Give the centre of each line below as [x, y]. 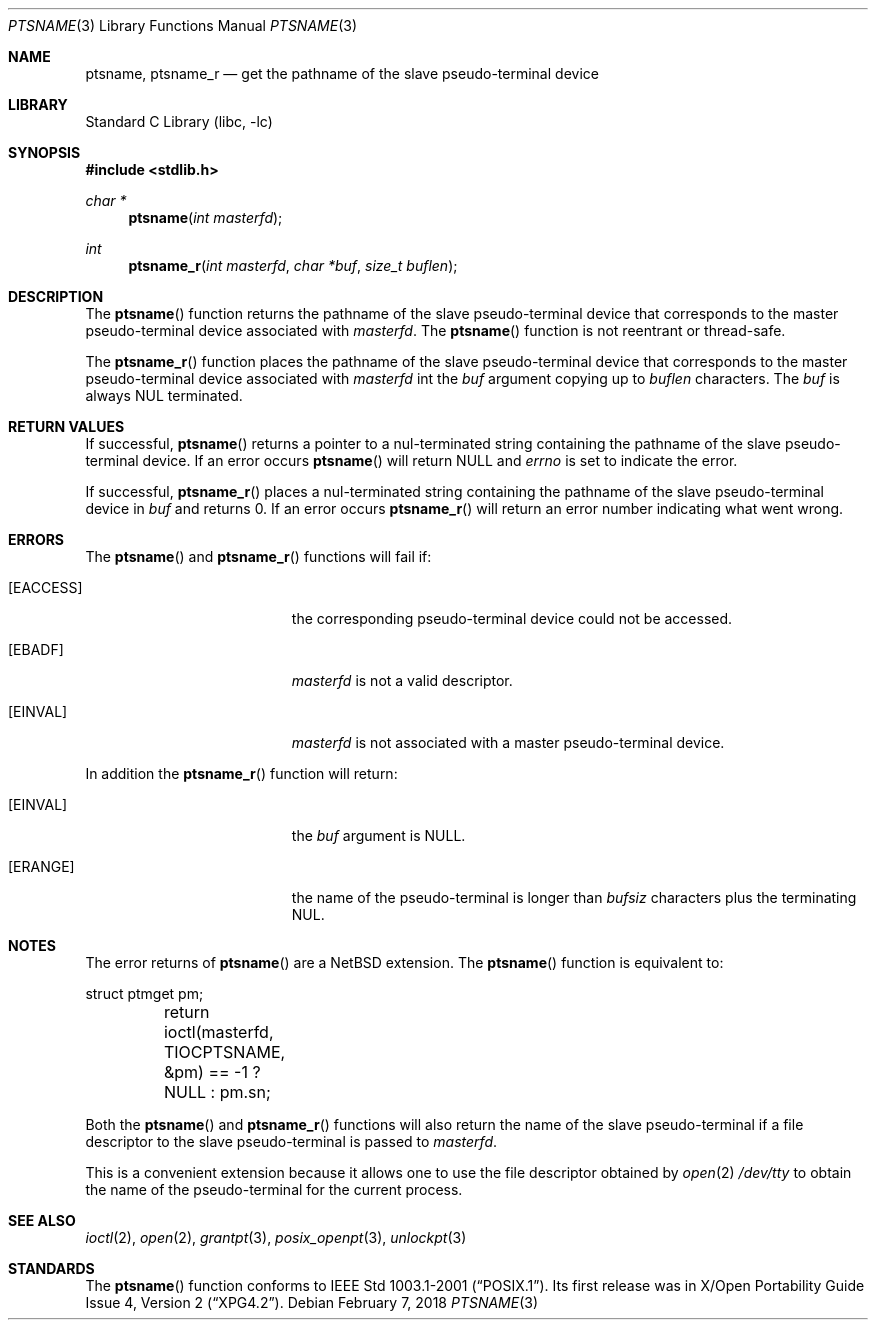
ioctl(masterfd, [218, 1032]
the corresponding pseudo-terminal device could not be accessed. [512, 618]
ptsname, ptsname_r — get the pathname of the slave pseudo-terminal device [342, 73]
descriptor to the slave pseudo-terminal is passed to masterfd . [291, 1141]
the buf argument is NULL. [378, 835]
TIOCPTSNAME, [224, 1052]
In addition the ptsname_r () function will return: [241, 773]
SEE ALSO [42, 1220]
